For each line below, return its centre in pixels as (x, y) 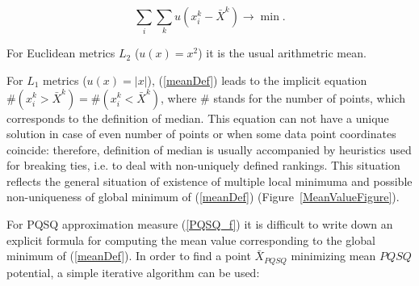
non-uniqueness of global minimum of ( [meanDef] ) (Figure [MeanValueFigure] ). (203, 197)
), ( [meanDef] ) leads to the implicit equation (257, 80)
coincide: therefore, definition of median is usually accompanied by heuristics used (209, 149)
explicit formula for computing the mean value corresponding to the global (191, 240)
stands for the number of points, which (309, 97)
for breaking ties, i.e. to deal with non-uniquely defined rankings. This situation (203, 165)
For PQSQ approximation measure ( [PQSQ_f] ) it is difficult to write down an (200, 224)
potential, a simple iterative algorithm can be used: (133, 272)
